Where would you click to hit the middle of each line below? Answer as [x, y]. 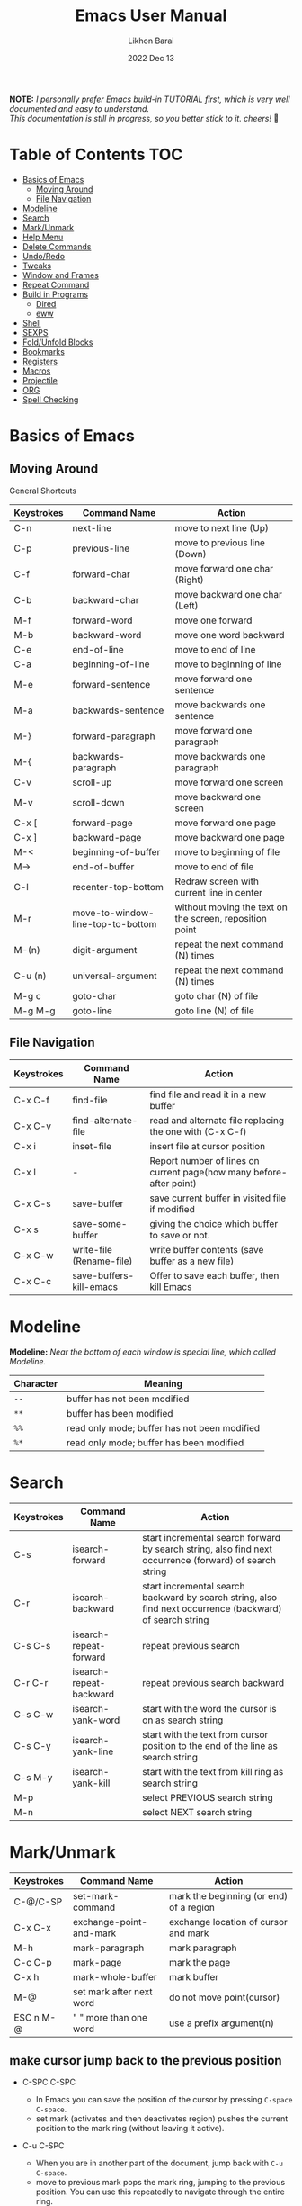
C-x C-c [33, 1281]
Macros [36, 371]
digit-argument [104, 950]
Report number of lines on [204, 1160]
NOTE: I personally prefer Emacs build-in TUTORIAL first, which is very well [150, 99]
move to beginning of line [228, 664]
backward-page [107, 837]
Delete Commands [57, 246]
